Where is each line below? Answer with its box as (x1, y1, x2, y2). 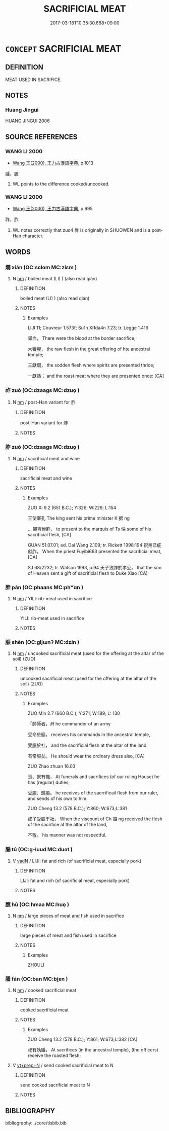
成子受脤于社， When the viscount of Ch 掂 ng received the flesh (27, 816, 162, 822)
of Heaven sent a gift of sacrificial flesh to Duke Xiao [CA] (27, 570, 148, 576)
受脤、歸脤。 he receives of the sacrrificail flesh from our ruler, (27, 790, 159, 796)
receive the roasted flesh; (27, 1052, 81, 1059)
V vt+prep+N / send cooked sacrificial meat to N (12, 1063, 114, 1069)
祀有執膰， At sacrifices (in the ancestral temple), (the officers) (27, 1047, 159, 1053)
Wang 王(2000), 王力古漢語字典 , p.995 (12, 206, 93, 212)
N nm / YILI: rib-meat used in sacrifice (12, 596, 92, 601)
